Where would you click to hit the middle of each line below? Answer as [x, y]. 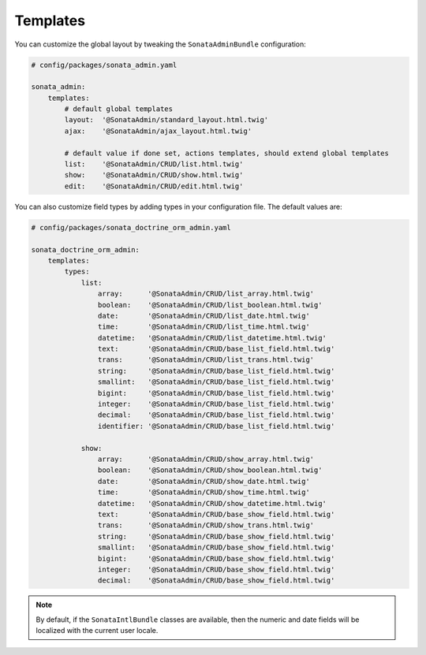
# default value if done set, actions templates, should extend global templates [227, 153]
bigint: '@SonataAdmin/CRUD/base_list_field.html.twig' [216, 393]
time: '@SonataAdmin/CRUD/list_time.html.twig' [204, 327]
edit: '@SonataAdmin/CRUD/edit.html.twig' [154, 186]
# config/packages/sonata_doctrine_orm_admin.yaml [131, 227]
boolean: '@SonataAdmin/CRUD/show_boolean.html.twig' [210, 470]
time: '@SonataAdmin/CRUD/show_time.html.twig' [204, 492]
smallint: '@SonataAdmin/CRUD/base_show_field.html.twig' [216, 547]
